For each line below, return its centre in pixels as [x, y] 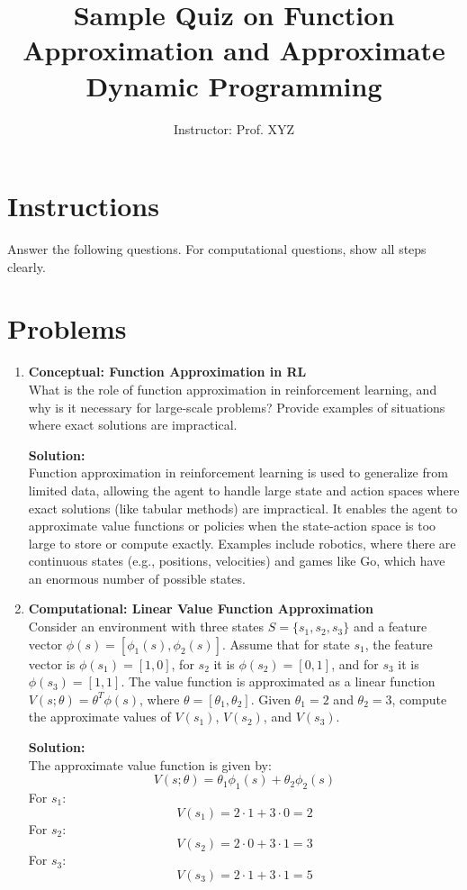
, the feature [399, 644]
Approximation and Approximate [234, 50]
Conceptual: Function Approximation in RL [167, 372]
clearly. [27, 266]
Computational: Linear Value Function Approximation [201, 608]
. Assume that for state [286, 644]
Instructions [83, 206]
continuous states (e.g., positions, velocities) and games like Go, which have [237, 561]
